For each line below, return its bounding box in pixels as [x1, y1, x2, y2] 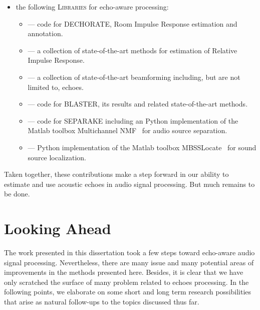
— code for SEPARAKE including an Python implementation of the [28, 115, 238, 126]
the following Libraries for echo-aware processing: [16, 2, 169, 12]
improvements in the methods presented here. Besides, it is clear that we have [4, 267, 243, 277]
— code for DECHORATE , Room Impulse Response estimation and [28, 18, 237, 29]
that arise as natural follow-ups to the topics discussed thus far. [4, 296, 199, 306]
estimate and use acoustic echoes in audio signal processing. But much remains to [4, 178, 255, 189]
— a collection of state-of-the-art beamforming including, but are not [28, 71, 240, 82]
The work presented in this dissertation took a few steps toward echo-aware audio [4, 247, 255, 258]
